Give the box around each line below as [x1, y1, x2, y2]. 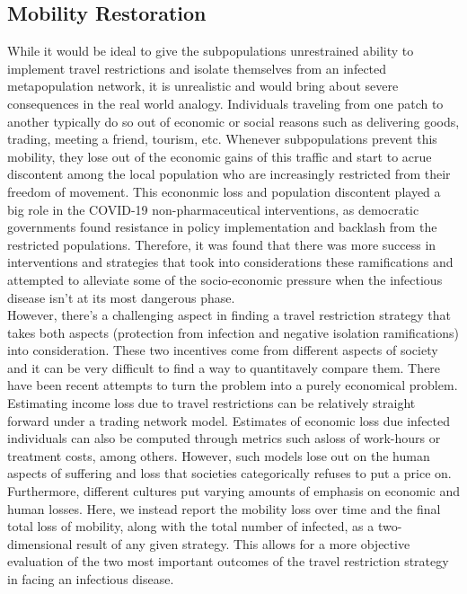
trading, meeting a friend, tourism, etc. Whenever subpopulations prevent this [7, 129, 437, 148]
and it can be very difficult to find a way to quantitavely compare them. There [7, 358, 440, 377]
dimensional [7, 534, 73, 553]
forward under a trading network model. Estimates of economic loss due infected [7, 411, 451, 430]
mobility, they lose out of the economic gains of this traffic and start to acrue [7, 146, 432, 165]
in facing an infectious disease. [7, 570, 174, 589]
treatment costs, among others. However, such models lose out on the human [7, 446, 430, 465]
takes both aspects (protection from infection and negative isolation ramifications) [7, 323, 459, 341]
